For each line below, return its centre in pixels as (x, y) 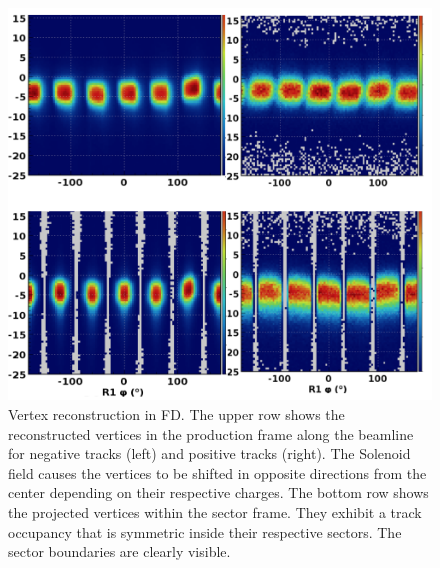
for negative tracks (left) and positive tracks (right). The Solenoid (209, 453)
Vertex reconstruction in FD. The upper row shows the (176, 413)
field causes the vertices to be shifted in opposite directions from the (217, 472)
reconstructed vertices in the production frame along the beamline (211, 433)
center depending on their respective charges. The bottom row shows (218, 492)
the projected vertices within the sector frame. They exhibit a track (215, 511)
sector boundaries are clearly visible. (119, 551)
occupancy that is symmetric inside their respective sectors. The (205, 531)
